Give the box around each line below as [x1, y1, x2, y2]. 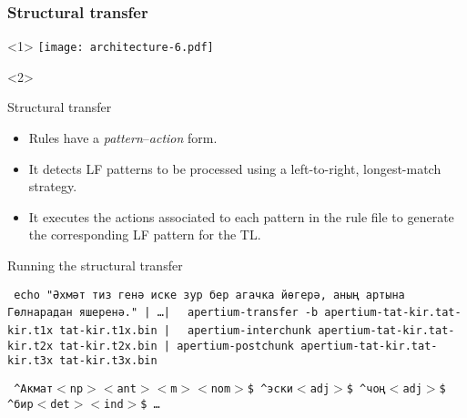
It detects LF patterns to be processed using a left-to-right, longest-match [28, 158, 442, 178]
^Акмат [14, 382, 54, 395]
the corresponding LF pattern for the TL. [28, 225, 261, 244]
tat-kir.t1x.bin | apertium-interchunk [59, 323, 311, 337]
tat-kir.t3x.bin [59, 354, 157, 368]
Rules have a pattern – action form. [28, 128, 218, 148]
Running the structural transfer [7, 256, 183, 275]
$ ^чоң [346, 382, 386, 395]
